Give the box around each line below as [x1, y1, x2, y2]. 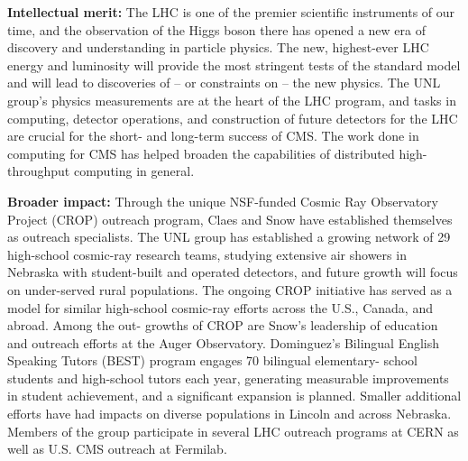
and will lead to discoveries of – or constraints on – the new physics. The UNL [7, 73, 441, 92]
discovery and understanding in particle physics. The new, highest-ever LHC [7, 38, 429, 57]
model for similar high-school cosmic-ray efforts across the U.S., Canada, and [7, 298, 433, 317]
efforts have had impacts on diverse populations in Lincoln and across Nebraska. [7, 404, 452, 423]
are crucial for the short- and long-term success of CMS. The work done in [7, 126, 419, 145]
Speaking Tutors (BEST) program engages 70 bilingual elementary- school [7, 351, 418, 370]
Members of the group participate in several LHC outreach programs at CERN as [7, 421, 459, 440]
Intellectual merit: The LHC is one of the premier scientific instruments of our [7, 3, 455, 21]
